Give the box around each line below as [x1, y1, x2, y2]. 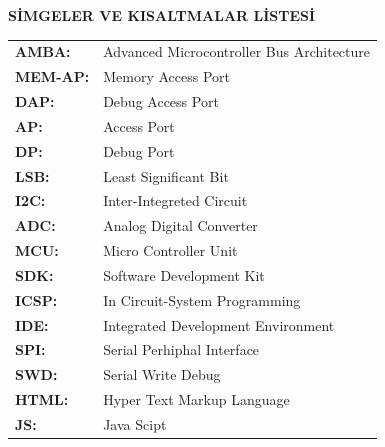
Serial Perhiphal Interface [103, 339, 260, 360]
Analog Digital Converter [103, 215, 258, 236]
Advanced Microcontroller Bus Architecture [103, 41, 371, 62]
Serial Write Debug [103, 364, 221, 385]
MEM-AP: [15, 66, 90, 87]
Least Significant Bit [103, 165, 229, 186]
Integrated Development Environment [103, 314, 335, 335]
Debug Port [103, 140, 175, 161]
